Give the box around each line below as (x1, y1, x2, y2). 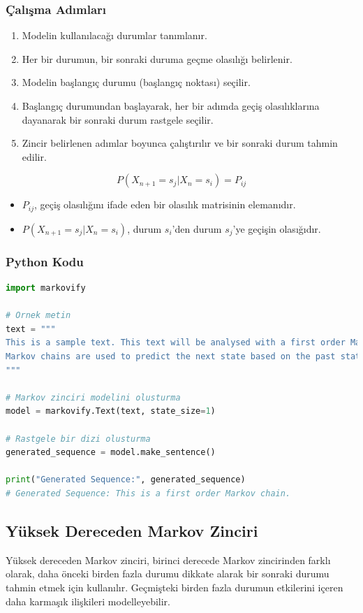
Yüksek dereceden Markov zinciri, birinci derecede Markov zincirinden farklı (6, 552, 331, 567)
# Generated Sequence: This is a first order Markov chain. (6, 488, 291, 498)
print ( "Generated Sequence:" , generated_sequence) (6, 475, 246, 485)
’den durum (172, 221, 222, 236)
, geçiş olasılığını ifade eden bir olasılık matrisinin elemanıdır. (34, 197, 296, 212)
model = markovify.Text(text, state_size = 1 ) (6, 406, 216, 417)
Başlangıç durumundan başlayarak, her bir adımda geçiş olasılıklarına (22, 99, 320, 113)
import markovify (6, 283, 86, 294)
